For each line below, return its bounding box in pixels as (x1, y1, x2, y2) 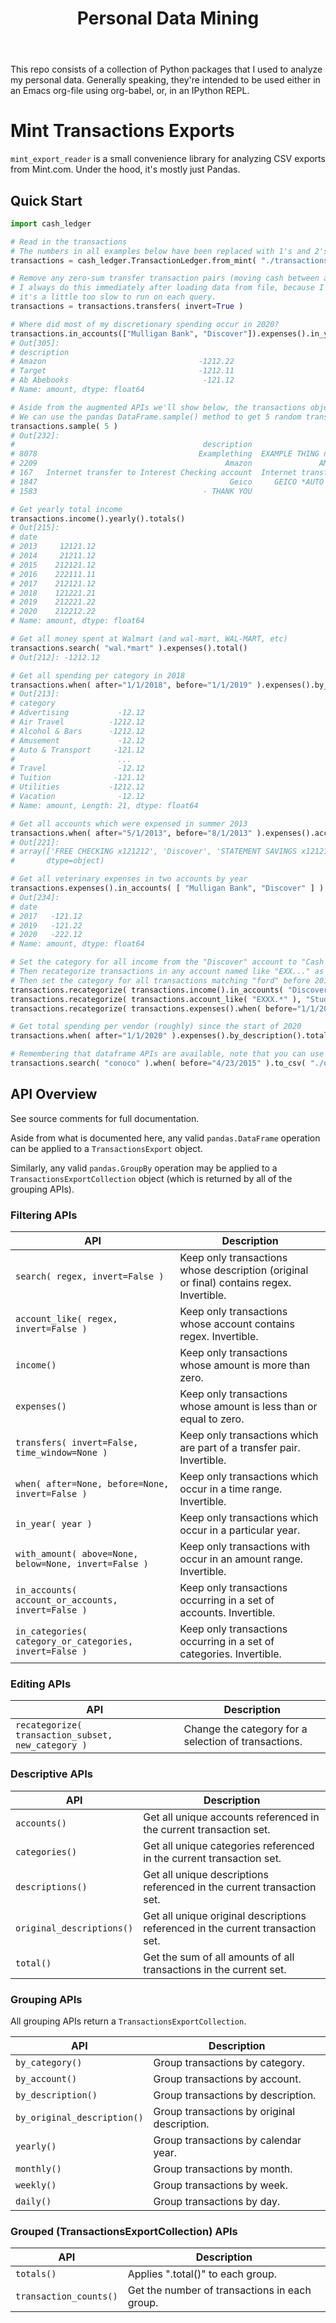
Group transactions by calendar (153, 2133, 302, 2147)
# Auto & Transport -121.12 (10, 745, 145, 755)
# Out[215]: (10, 523, 60, 533)
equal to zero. (179, 1412, 245, 1426)
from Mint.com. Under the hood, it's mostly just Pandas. (10, 163, 241, 176)
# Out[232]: (10, 430, 60, 441)
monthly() (15, 2163, 62, 2174)
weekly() (15, 2179, 57, 2191)
